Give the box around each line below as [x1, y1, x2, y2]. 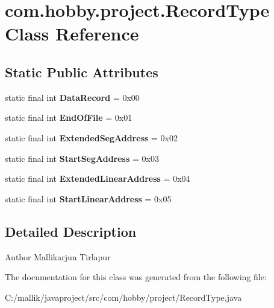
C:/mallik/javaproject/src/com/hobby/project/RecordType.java [5, 290, 242, 303]
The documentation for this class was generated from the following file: [5, 271, 267, 283]
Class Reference [5, 21, 139, 46]
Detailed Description [5, 222, 137, 240]
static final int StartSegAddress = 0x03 [5, 152, 159, 164]
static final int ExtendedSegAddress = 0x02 [5, 131, 178, 144]
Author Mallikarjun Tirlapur [5, 250, 111, 263]
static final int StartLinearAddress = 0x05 [5, 192, 172, 205]
